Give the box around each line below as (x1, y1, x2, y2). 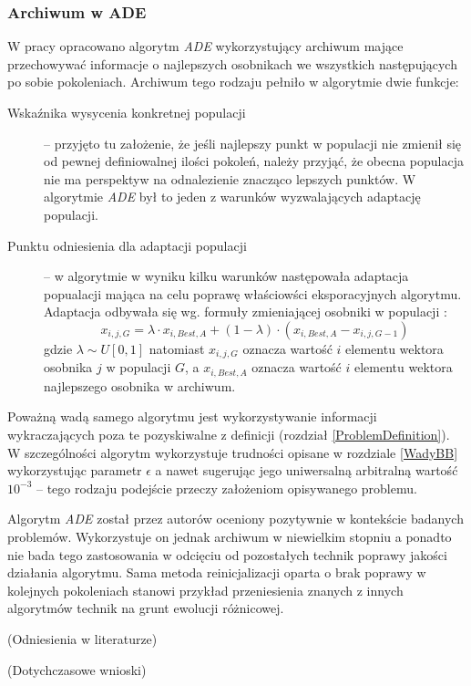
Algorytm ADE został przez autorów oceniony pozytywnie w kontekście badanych (7, 509, 464, 528)
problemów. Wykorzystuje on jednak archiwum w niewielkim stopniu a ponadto (7, 527, 452, 546)
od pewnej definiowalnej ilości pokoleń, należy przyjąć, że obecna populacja (44, 151, 464, 171)
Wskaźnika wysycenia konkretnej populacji (7, 103, 246, 121)
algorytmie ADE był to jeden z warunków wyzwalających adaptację (44, 187, 421, 206)
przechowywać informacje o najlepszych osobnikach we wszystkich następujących (7, 54, 457, 73)
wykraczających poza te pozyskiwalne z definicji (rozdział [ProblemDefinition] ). (7, 425, 450, 444)
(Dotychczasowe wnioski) (7, 660, 147, 679)
